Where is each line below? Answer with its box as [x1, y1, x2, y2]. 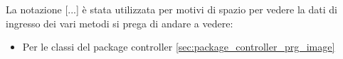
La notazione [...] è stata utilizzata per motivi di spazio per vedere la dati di [6, 2, 337, 16]
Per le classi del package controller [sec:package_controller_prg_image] [22, 39, 335, 54]
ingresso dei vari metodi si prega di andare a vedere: [6, 15, 233, 30]
